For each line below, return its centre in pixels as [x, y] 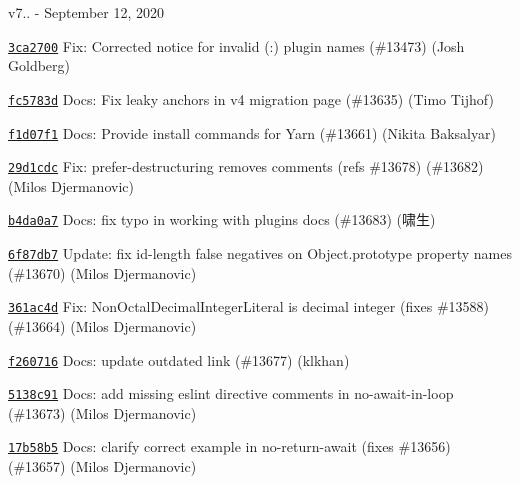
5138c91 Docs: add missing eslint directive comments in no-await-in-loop [231, 393]
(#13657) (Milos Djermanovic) [102, 466]
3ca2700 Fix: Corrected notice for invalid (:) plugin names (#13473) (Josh [236, 45]
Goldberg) [39, 65]
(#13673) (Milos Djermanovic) [102, 412]
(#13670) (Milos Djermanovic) [102, 272]
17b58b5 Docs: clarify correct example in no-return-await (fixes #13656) [229, 446]
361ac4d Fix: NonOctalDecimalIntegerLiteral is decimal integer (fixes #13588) [249, 306]
